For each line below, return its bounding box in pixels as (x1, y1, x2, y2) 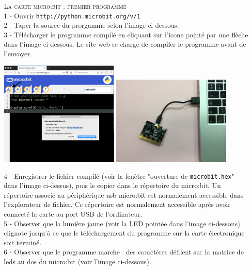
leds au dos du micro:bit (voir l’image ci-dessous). (4, 256, 151, 266)
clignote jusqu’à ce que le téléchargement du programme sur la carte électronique (4, 228, 245, 238)
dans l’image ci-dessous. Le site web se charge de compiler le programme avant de (4, 39, 246, 49)
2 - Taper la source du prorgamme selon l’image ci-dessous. (4, 20, 179, 30)
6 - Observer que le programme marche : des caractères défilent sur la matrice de (4, 247, 244, 257)
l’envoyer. (4, 49, 32, 59)
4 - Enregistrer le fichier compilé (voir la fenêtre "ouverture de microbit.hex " (4, 170, 234, 181)
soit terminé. (4, 237, 42, 247)
